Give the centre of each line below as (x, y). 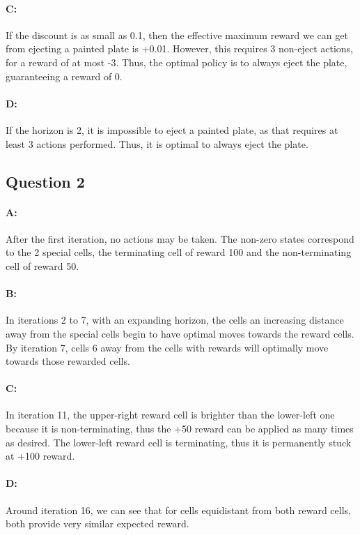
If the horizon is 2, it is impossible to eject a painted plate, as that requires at (172, 129)
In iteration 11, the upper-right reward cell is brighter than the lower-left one (170, 415)
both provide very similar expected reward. (97, 523)
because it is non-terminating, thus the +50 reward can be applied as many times (180, 429)
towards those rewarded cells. (68, 361)
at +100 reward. (40, 456)
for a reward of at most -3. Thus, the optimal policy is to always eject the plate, (177, 62)
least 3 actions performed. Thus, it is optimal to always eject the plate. (157, 143)
